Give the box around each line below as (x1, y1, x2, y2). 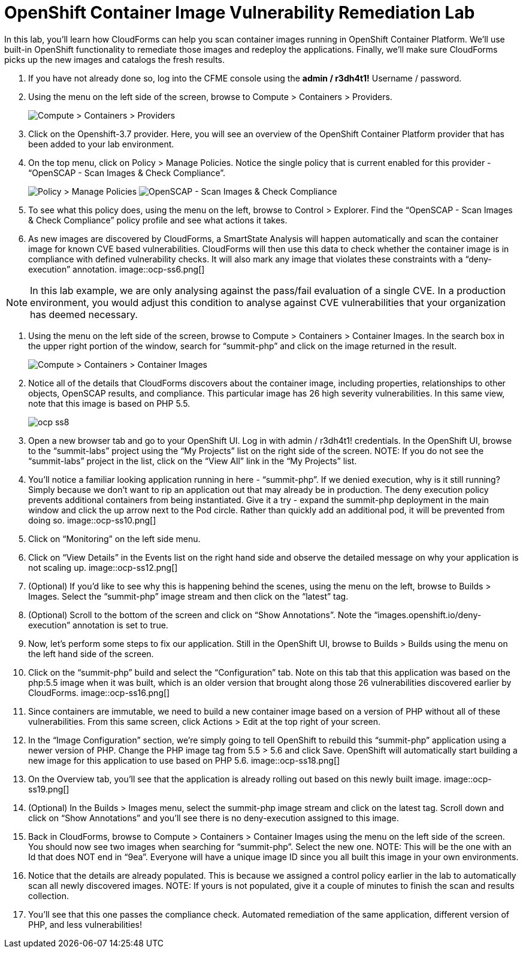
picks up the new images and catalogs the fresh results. (4, 54, 225, 65)
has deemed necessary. (30, 308, 138, 320)
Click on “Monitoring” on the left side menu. (28, 533, 201, 544)
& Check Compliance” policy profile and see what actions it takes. (28, 214, 288, 225)
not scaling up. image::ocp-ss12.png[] (28, 562, 178, 573)
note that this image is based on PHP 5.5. (28, 398, 191, 409)
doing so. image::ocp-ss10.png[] (28, 515, 156, 525)
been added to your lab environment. (28, 138, 174, 149)
